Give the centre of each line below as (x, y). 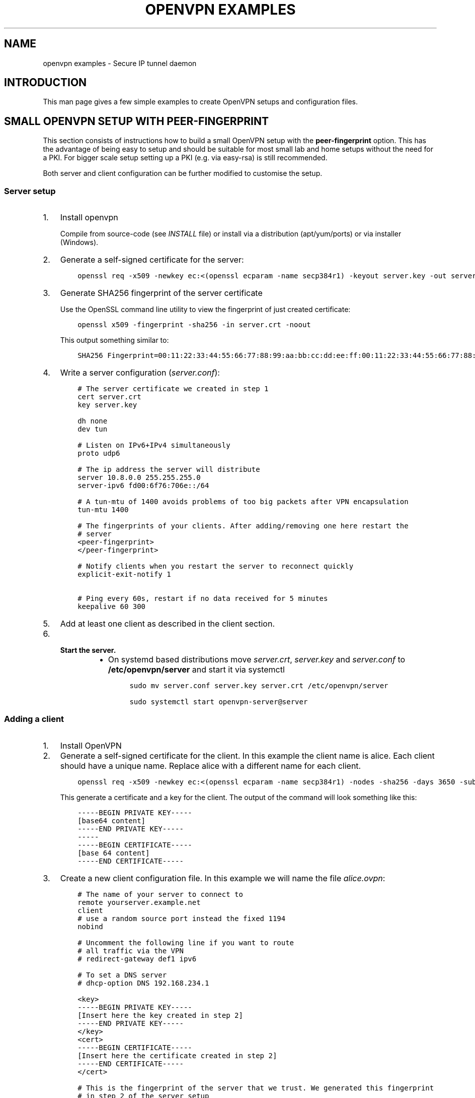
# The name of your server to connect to (160, 894)
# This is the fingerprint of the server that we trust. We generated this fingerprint (256, 1088)
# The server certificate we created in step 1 (173, 389)
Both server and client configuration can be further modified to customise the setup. (183, 173)
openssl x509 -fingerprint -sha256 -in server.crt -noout (194, 325)
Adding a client (34, 719)
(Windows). (79, 242)
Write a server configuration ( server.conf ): (140, 373)
